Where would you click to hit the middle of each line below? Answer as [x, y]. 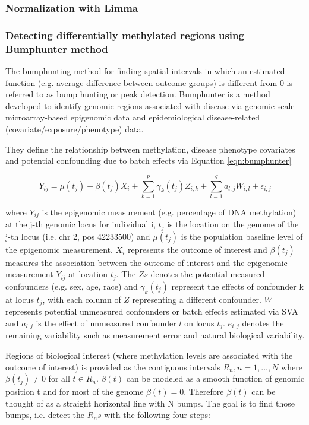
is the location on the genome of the [233, 224]
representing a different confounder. [197, 299]
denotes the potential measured [208, 274]
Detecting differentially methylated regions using [125, 35]
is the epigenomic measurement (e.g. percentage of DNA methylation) [169, 212]
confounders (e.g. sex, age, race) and [72, 286]
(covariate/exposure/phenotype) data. [75, 129]
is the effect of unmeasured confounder [106, 323]
